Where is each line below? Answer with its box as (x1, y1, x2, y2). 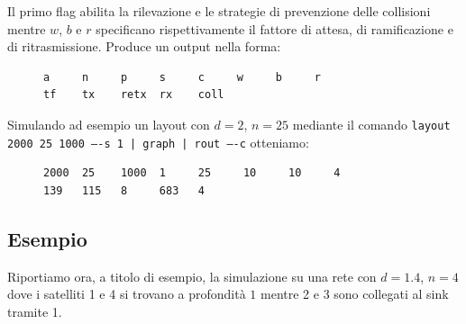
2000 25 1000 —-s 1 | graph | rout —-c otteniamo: (7, 132, 309, 151)
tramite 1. (7, 301, 62, 320)
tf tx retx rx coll (43, 88, 224, 102)
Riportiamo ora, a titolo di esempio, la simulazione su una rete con (7, 266, 377, 285)
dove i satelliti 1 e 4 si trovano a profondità (7, 284, 246, 303)
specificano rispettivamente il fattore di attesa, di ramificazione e (96, 19, 453, 38)
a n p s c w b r (43, 70, 321, 84)
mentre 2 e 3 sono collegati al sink (260, 284, 449, 303)
